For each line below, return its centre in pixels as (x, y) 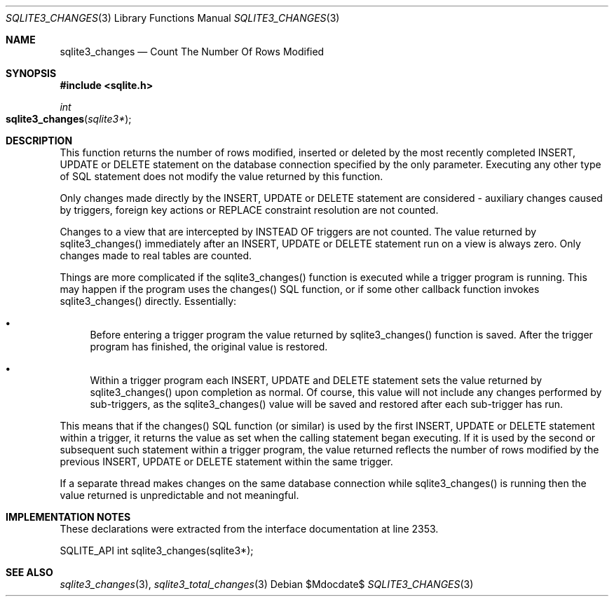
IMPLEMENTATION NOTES (68, 517)
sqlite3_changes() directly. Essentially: (148, 301)
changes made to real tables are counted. (156, 255)
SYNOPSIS (31, 73)
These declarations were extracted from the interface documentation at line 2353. (249, 529)
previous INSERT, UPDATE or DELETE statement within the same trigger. (226, 461)
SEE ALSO (29, 572)
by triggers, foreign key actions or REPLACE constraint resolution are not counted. (249, 210)
